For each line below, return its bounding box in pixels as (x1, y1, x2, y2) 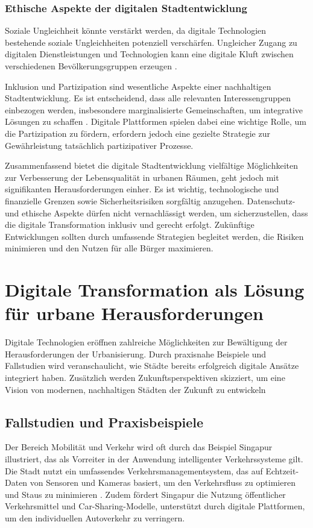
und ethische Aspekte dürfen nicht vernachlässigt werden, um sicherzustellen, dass (5, 206, 308, 219)
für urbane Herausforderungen (5, 301, 264, 325)
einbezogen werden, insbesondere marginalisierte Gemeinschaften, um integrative (5, 103, 303, 116)
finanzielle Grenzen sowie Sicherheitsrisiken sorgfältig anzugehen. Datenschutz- (5, 194, 296, 207)
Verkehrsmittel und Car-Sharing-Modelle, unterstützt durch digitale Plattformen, (5, 500, 305, 512)
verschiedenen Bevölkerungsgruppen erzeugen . (5, 60, 177, 72)
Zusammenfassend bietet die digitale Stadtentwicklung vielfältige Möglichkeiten (5, 159, 298, 172)
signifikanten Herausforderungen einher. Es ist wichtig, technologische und (5, 183, 279, 195)
